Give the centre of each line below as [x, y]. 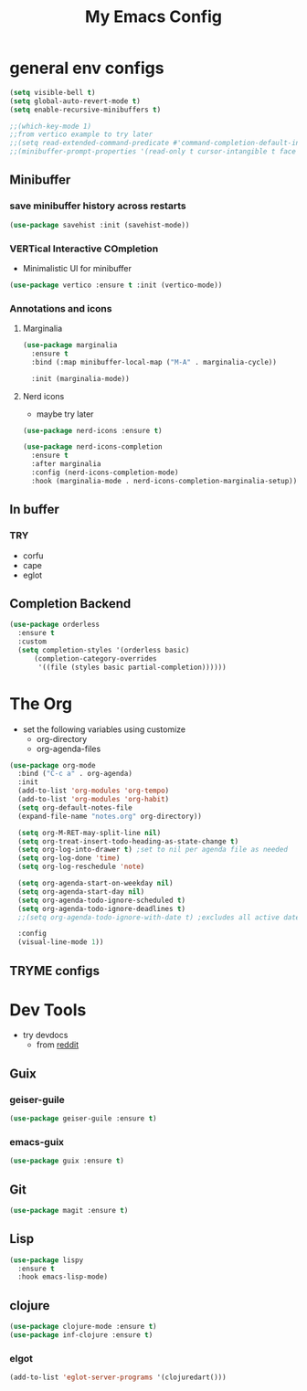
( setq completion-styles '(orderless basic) [104, 650]
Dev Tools [48, 1009]
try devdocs [45, 1035]
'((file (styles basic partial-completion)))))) [132, 667]
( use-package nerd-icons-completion [92, 447]
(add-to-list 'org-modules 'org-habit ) [94, 800]
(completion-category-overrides [95, 658]
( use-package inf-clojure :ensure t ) [81, 1335]
